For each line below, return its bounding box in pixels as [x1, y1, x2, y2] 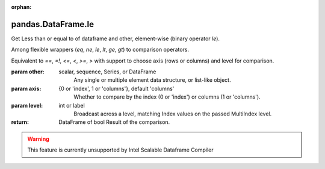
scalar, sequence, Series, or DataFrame [58, 68, 156, 75]
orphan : [11, 4, 32, 10]
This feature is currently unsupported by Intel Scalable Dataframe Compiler [27, 146, 214, 153]
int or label [58, 102, 85, 109]
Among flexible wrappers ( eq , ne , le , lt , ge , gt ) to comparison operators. [11, 46, 190, 54]
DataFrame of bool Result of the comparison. [58, 118, 170, 126]
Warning [27, 135, 49, 143]
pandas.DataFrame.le [11, 19, 94, 29]
